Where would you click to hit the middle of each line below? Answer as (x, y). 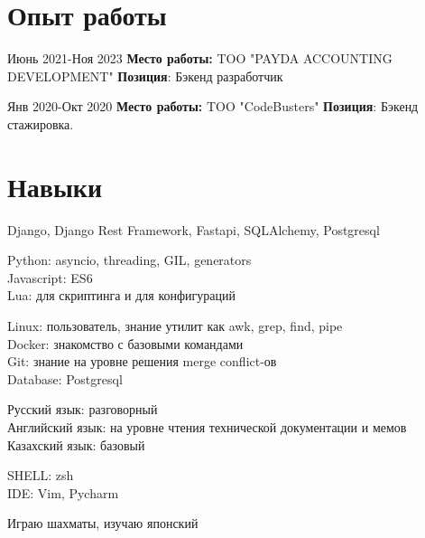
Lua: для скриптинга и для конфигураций (121, 295)
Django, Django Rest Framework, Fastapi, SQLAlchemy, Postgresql (194, 229)
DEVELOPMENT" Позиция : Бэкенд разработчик (145, 76)
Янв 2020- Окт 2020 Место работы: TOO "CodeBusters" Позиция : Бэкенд (213, 106)
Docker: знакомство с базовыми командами (125, 343)
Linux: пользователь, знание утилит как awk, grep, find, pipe (175, 326)
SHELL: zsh (41, 475)
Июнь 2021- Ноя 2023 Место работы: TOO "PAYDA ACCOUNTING (200, 58)
